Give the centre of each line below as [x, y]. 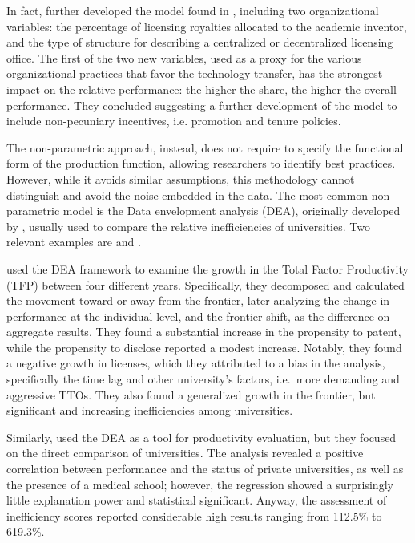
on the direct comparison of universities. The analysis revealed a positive [185, 453]
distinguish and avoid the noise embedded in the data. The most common [187, 195]
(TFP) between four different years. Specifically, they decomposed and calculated [205, 284]
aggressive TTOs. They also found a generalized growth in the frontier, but [191, 394]
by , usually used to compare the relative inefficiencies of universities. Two [188, 226]
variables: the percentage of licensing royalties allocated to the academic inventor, [207, 26]
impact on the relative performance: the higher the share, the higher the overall [201, 89]
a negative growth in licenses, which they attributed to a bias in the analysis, [196, 363]
